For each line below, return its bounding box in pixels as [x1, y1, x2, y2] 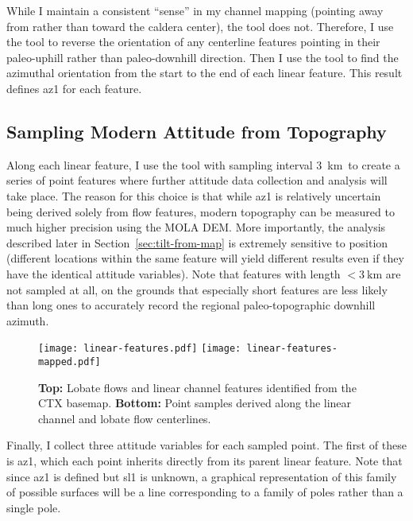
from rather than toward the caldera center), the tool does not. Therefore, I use [6, 17, 394, 34]
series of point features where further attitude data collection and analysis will [6, 172, 388, 189]
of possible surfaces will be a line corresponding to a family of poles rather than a [6, 484, 403, 500]
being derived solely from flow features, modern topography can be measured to [6, 203, 395, 220]
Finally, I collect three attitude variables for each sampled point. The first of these [6, 437, 407, 453]
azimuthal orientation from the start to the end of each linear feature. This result [6, 64, 403, 81]
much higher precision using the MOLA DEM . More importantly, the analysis [6, 219, 386, 235]
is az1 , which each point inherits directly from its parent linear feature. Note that [6, 452, 403, 469]
